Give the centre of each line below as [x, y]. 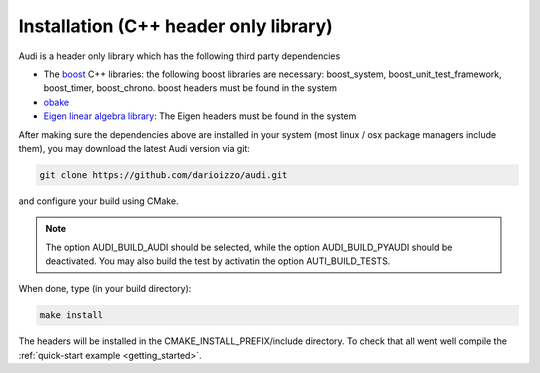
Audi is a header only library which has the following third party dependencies [179, 56]
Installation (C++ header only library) [176, 26]
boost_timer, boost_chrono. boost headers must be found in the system [190, 88]
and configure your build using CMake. [98, 201]
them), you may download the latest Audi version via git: [134, 148]
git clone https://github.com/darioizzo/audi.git [163, 174]
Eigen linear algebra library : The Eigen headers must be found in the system [200, 116]
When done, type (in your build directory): [105, 289]
